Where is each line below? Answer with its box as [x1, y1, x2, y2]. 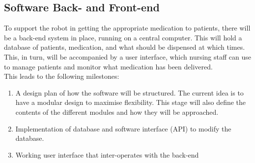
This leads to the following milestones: [4, 71, 119, 81]
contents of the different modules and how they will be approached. [15, 106, 219, 117]
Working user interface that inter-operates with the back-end [15, 149, 199, 160]
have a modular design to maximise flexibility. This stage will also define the [15, 97, 246, 107]
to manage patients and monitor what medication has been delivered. [4, 61, 213, 71]
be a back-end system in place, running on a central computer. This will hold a [4, 32, 242, 42]
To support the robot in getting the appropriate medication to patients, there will [4, 23, 251, 33]
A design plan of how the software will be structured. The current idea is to [15, 87, 244, 98]
